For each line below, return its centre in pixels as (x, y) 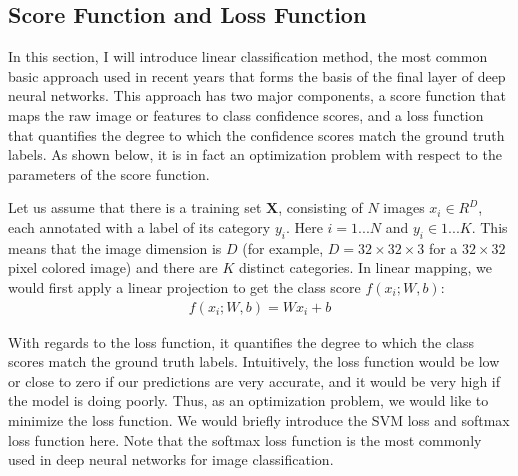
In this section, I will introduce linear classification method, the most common (248, 56)
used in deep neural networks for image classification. (171, 459)
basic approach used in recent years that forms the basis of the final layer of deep (257, 75)
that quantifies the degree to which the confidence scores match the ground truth (256, 134)
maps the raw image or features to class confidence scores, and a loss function (246, 114)
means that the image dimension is (115, 247)
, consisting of (320, 207)
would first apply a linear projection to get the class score (184, 286)
